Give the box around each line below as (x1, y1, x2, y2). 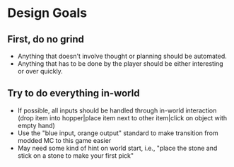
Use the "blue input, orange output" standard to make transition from (17, 129, 218, 137)
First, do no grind (7, 33, 85, 45)
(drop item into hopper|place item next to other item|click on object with (17, 113, 228, 122)
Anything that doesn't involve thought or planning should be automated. (17, 52, 228, 60)
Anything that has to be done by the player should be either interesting (17, 59, 224, 68)
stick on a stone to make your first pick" (17, 151, 134, 160)
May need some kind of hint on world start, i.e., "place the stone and (17, 144, 218, 152)
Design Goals (7, 5, 87, 21)
